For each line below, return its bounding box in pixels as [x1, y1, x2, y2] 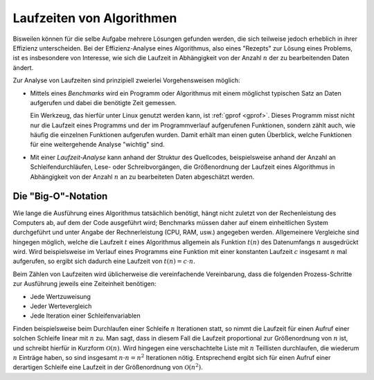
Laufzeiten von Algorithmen [12, 10, 177, 26]
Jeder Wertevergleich [30, 302, 92, 311]
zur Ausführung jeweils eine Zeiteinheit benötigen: [12, 280, 157, 288]
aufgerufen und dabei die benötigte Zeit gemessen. [30, 98, 177, 107]
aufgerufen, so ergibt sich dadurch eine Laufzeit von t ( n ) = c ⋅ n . [12, 257, 195, 266]
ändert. [12, 63, 34, 72]
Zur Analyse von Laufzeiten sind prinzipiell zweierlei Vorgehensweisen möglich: [12, 76, 240, 84]
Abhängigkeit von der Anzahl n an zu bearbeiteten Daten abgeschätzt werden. [30, 172, 255, 181]
